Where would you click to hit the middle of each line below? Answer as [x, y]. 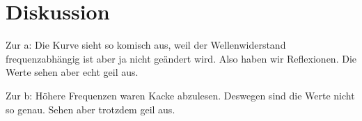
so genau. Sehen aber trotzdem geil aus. [90, 109]
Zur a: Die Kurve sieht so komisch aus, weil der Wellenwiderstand [146, 45]
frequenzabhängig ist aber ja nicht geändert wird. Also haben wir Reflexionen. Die [181, 58]
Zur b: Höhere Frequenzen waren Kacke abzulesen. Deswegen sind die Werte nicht [180, 95]
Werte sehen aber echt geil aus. [72, 72]
